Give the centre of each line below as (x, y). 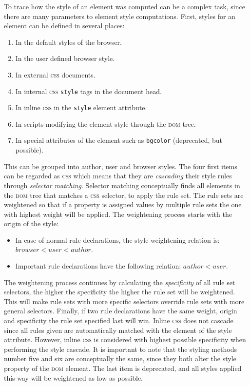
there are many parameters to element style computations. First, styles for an (120, 16)
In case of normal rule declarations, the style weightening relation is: (117, 240)
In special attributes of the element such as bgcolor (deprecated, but (119, 140)
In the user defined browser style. (65, 58)
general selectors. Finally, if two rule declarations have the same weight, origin (121, 311)
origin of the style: (31, 223)
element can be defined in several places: (64, 26)
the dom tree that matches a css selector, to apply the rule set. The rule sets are (124, 195)
